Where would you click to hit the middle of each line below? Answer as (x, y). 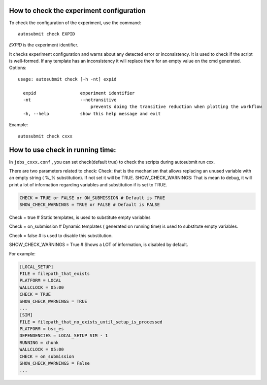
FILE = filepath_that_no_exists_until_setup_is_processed (91, 322)
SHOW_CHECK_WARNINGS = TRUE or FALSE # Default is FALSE (90, 205)
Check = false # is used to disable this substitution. (61, 235)
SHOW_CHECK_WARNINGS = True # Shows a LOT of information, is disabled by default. (99, 245)
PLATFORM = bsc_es (42, 329)
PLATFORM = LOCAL (40, 280)
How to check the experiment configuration (77, 11)
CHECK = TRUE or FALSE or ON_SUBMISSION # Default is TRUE (92, 198)
